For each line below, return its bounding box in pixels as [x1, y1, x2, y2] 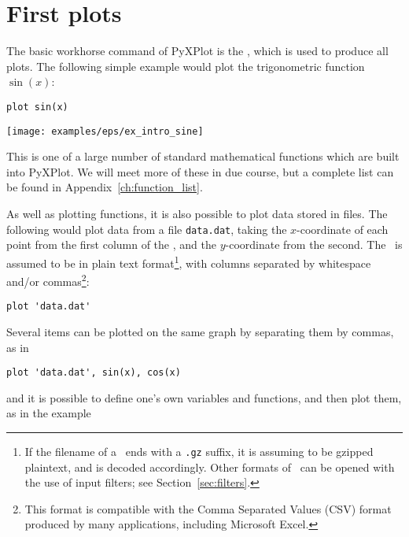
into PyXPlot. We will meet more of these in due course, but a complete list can [6, 163, 394, 180]
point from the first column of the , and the [6, 236, 216, 253]
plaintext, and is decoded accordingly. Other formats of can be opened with [24, 458, 395, 475]
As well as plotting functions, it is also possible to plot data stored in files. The [6, 206, 388, 221]
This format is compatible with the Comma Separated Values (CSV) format [24, 500, 392, 517]
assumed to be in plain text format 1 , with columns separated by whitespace [6, 252, 371, 271]
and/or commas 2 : [6, 271, 90, 289]
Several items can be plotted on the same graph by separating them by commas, [6, 324, 394, 339]
